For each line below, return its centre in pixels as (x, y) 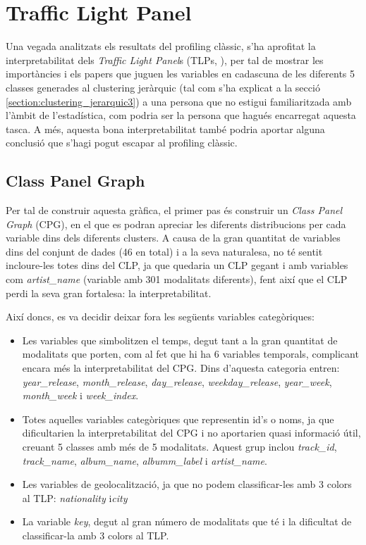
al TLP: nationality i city (75, 497)
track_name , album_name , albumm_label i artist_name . (145, 460)
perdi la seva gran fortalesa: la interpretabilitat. (109, 293)
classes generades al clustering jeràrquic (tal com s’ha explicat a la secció (163, 87)
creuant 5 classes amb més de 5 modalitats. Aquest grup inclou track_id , (179, 446)
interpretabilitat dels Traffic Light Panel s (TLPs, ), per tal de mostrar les (165, 59)
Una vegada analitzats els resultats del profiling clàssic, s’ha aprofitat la (161, 46)
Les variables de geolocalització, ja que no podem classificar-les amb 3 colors (187, 484)
